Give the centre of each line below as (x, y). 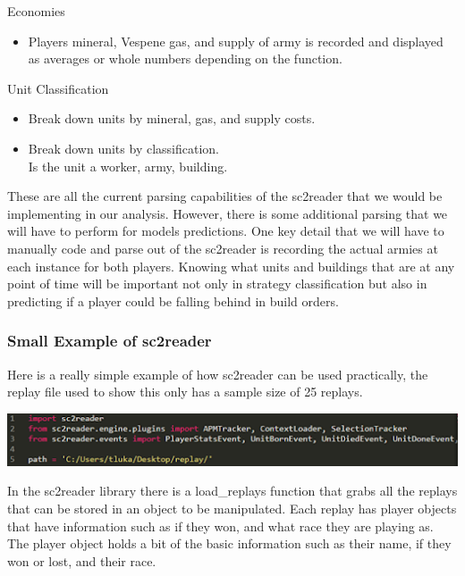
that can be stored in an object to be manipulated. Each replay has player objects (232, 508)
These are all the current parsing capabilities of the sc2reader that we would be (225, 196)
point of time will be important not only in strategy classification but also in (217, 284)
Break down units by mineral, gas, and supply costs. (172, 118)
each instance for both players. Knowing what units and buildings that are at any (231, 266)
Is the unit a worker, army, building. (128, 166)
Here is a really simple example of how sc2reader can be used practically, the (218, 374)
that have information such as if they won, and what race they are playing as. (220, 526)
